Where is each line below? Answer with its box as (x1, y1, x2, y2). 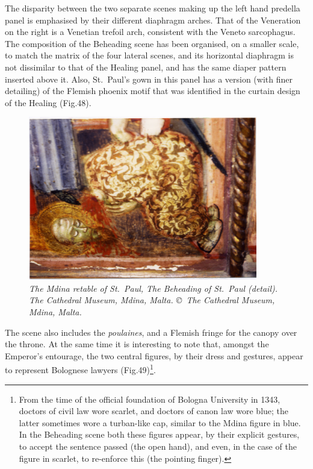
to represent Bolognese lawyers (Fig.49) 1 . (5, 362, 156, 376)
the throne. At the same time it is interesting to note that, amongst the (5, 338, 269, 350)
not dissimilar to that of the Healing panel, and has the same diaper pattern (5, 60, 287, 73)
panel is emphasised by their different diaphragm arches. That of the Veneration (5, 13, 301, 26)
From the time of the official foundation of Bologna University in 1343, (19, 392, 280, 405)
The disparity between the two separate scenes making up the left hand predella (5, 2, 300, 14)
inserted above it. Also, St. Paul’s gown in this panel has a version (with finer (5, 72, 293, 85)
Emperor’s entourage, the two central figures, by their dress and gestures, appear (5, 349, 303, 362)
